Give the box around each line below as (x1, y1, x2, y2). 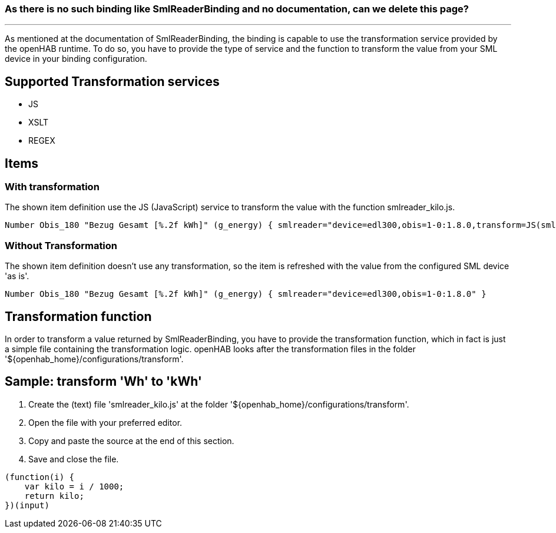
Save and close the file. (28, 453, 119, 464)
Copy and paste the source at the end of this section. (28, 435, 234, 446)
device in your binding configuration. (5, 54, 147, 64)
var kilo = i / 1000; (24, 481, 124, 491)
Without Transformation (5, 239, 118, 251)
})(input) (5, 500, 49, 510)
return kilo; (24, 491, 84, 501)
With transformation (5, 181, 100, 193)
